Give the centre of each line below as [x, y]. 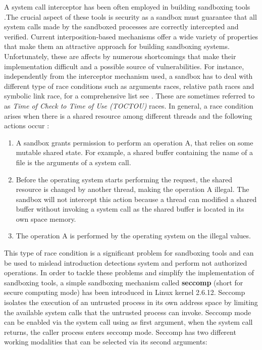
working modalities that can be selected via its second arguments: [106, 342]
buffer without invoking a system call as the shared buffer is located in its [130, 209]
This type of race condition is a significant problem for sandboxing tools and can [129, 253]
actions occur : [27, 126]
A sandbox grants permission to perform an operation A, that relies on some [135, 142]
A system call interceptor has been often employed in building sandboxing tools [127, 7]
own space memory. [46, 218]
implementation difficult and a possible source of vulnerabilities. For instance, [124, 66]
